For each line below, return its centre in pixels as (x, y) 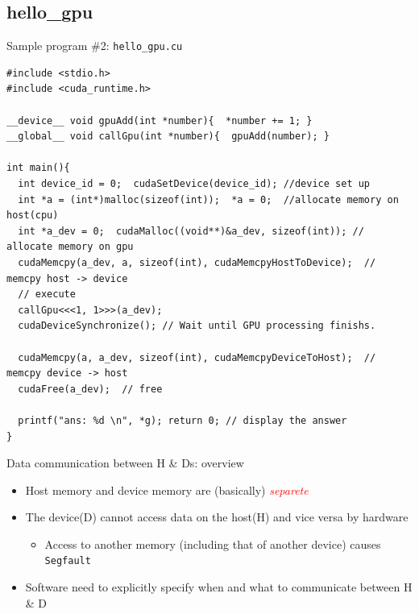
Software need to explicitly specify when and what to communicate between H (219, 587)
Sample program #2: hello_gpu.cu (95, 46)
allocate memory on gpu (70, 247)
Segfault (68, 561)
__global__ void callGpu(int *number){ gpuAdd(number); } (168, 137)
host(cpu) (33, 216)
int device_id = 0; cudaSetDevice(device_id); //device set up (194, 184)
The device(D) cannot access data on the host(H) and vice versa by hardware (217, 517)
